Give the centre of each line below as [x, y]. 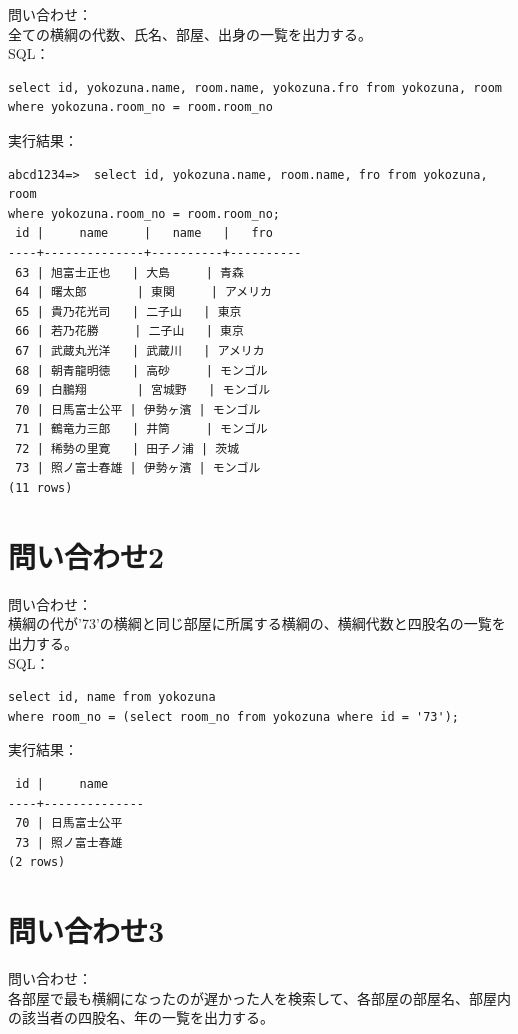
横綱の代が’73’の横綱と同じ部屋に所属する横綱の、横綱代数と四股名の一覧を [257, 623]
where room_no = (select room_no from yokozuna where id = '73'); [234, 716]
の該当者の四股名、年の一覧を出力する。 [141, 1017]
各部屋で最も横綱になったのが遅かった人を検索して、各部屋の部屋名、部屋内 [259, 997]
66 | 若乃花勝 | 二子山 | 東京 [129, 331]
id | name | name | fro [144, 233]
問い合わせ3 [86, 930]
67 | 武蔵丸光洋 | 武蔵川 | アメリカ [140, 350]
